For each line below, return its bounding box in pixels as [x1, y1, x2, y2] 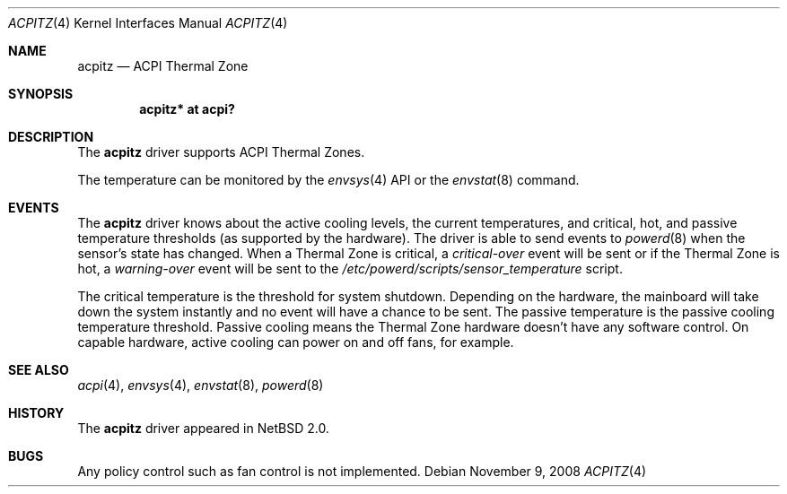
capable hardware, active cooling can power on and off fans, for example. [77, 334, 514, 350]
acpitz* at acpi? [139, 101, 235, 117]
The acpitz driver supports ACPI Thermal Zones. [77, 144, 365, 160]
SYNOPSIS [8, 86, 74, 101]
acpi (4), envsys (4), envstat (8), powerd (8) [77, 377, 324, 393]
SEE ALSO [8, 362, 69, 377]
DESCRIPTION [8, 129, 94, 144]
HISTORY [8, 405, 65, 420]
